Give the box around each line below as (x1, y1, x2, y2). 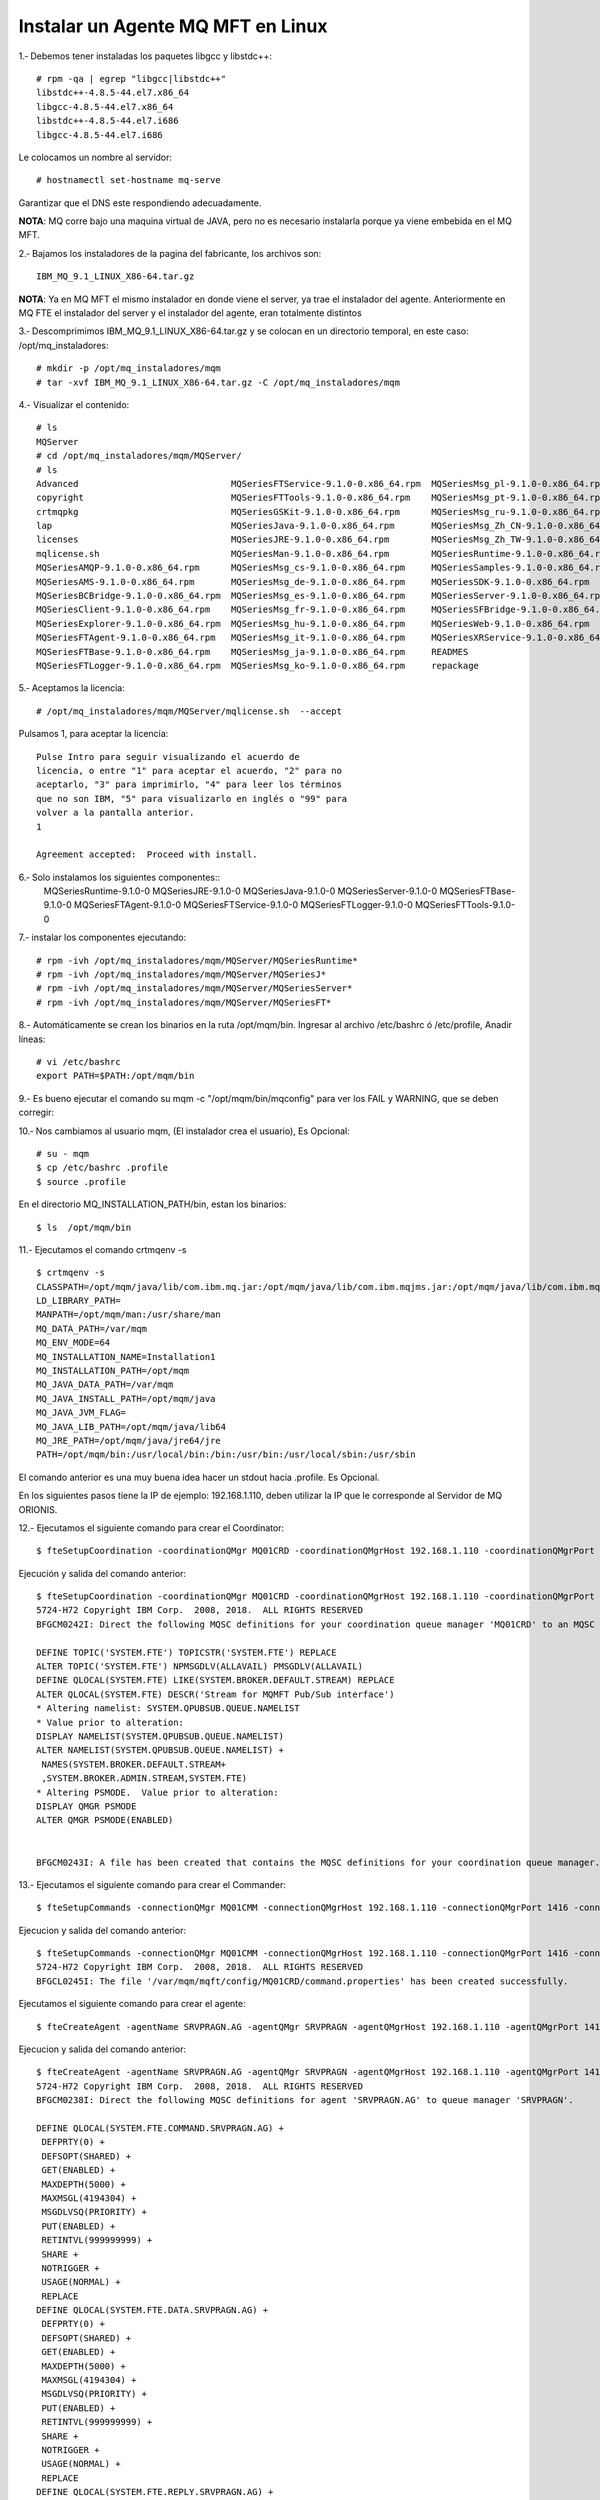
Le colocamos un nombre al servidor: (18, 151, 173, 163)
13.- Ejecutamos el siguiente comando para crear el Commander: (18, 1878, 287, 1890)
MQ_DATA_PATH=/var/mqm (36, 1323, 148, 1334)
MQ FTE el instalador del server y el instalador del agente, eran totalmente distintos (18, 307, 362, 319)
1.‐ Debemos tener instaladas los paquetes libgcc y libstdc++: (18, 50, 273, 62)
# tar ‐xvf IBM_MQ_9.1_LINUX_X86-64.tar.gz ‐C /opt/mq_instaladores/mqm (36, 376, 400, 388)
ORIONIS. (18, 1503, 58, 1515)
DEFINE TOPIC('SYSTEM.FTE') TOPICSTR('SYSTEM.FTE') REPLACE (36, 1646, 337, 1658)
